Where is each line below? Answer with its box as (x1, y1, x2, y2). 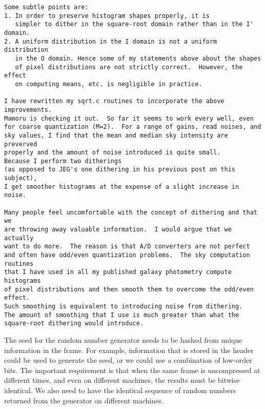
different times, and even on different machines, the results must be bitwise (4, 375, 240, 385)
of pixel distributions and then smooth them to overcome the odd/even (4, 285, 254, 293)
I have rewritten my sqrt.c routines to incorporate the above (4, 98, 225, 105)
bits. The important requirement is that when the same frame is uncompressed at (4, 364, 260, 375)
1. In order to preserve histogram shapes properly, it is (4, 12, 210, 20)
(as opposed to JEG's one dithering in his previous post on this (4, 166, 236, 173)
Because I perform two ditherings (4, 157, 122, 165)
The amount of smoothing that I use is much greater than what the (4, 311, 239, 319)
